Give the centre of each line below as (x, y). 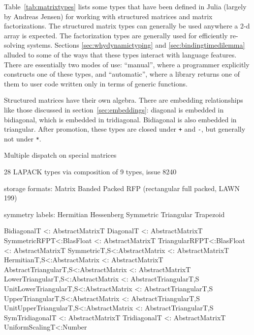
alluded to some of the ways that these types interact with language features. (120, 54)
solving (15, 45)
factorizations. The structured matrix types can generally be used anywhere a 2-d (127, 26)
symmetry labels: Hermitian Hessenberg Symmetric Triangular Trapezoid (114, 214)
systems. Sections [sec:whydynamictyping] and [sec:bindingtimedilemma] (136, 45)
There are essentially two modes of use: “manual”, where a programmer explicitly (127, 64)
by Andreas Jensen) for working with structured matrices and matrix (108, 16)
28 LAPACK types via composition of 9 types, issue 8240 (90, 172)
